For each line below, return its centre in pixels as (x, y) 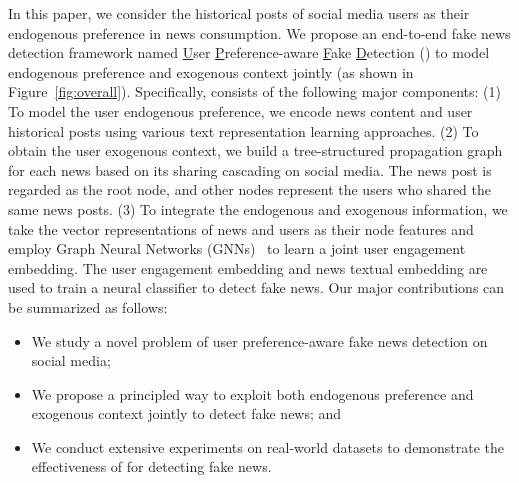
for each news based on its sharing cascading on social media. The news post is (250, 169)
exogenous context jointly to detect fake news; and (186, 413)
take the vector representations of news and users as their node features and (241, 228)
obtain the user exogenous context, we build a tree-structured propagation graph (255, 150)
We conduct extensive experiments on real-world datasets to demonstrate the (268, 446)
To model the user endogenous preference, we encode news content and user (240, 110)
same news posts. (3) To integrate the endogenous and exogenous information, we (258, 208)
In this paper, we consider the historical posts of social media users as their (239, 13)
